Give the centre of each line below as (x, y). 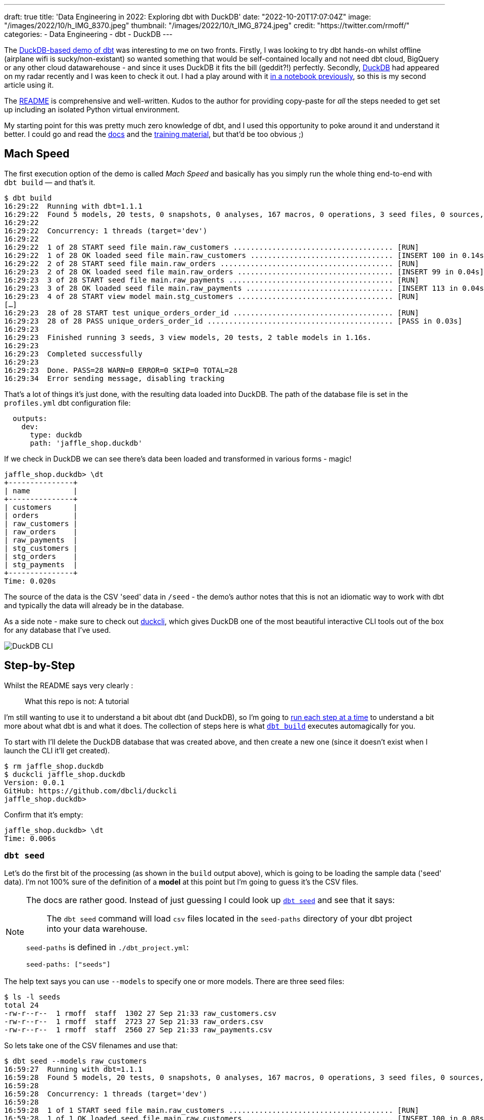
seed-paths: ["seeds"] (68, 965)
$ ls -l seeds (32, 997)
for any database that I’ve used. (58, 630)
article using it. (29, 85)
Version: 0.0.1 (35, 782)
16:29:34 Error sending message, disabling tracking (114, 378)
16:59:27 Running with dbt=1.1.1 (73, 1069)
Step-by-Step (40, 666)
